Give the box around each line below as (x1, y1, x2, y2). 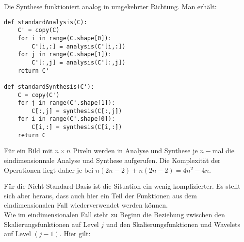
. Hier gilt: (59, 228, 91, 239)
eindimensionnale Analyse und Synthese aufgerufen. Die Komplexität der (4, 155, 221, 165)
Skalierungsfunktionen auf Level (4, 219, 99, 229)
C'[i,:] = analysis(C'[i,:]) (32, 43, 126, 50)
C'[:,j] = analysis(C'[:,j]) (32, 59, 126, 66)
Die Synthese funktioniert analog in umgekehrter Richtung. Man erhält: (4, 1, 217, 11)
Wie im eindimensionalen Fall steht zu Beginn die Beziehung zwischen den (4, 210, 225, 219)
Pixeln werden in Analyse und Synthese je (73, 145, 198, 156)
